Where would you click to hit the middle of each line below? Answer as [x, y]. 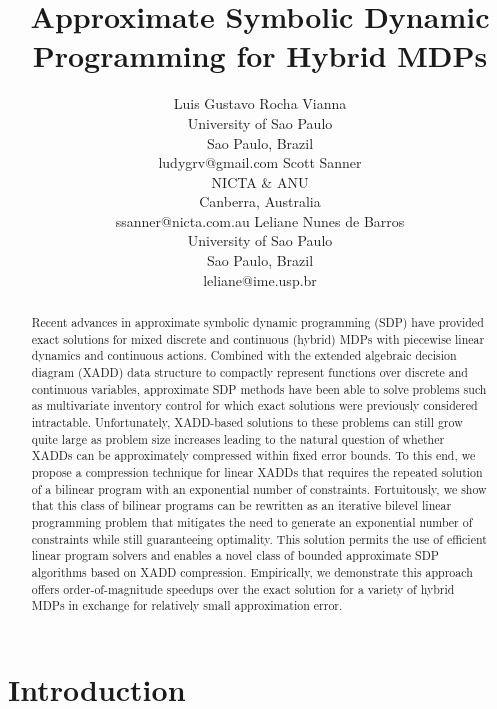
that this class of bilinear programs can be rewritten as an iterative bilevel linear [241, 505]
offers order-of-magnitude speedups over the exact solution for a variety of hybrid [243, 588]
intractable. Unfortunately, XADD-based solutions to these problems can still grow [247, 421]
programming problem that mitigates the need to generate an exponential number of [252, 521]
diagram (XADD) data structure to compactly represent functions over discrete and [249, 372]
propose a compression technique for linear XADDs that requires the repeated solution [257, 471]
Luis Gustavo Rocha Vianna [260, 103]
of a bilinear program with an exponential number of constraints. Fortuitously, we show [259, 488]
